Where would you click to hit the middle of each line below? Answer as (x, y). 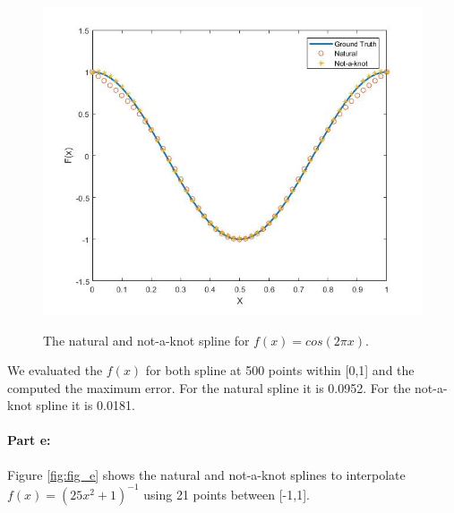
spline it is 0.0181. (86, 405)
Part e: (29, 440)
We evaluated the (55, 370)
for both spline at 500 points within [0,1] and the (280, 370)
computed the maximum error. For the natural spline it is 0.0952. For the (209, 387)
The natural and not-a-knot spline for (146, 340)
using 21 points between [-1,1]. (227, 494)
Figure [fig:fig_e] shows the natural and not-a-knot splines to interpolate (206, 474)
